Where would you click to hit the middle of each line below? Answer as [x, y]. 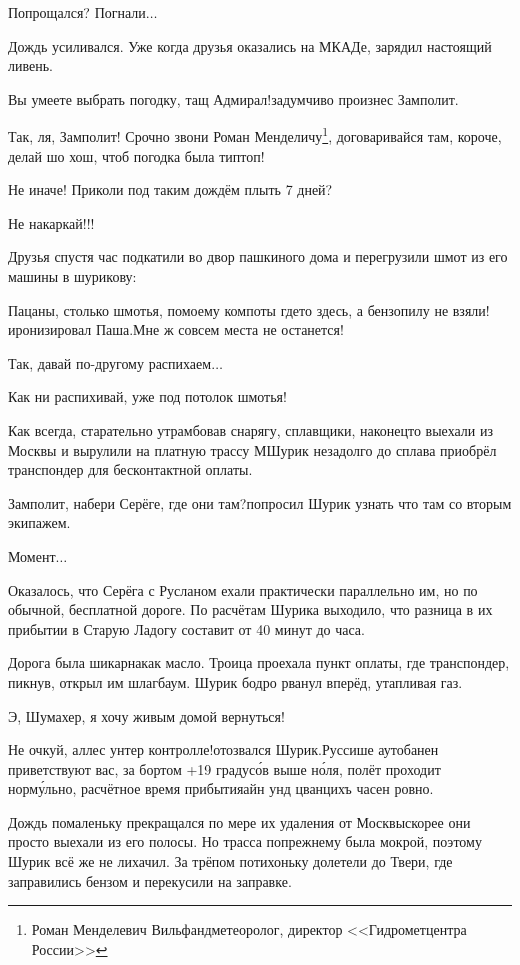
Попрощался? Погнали [77, 12]
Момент [32, 555]
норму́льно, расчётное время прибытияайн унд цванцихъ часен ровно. [221, 788]
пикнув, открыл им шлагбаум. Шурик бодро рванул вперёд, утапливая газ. [235, 681]
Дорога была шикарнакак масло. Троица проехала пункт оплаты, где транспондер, [259, 662]
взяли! [471, 309]
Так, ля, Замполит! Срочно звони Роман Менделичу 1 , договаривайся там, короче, [255, 135]
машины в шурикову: [72, 276]
